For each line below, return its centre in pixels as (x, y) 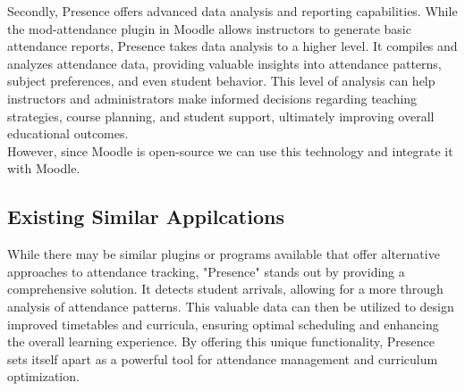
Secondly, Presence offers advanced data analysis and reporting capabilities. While (232, 11)
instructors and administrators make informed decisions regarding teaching (212, 98)
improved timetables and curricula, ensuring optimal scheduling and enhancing (223, 324)
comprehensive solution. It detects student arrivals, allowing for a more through (225, 289)
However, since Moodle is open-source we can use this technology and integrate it (230, 150)
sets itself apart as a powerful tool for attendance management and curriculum (223, 358)
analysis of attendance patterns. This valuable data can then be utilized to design (231, 306)
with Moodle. (44, 168)
